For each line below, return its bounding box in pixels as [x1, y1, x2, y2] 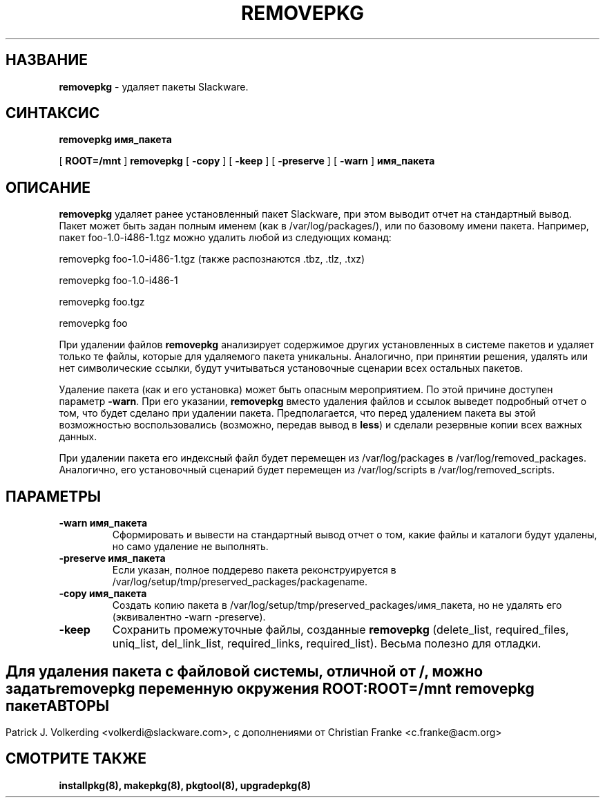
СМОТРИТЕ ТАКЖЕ [6, 750, 147, 768]
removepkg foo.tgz [59, 296, 145, 308]
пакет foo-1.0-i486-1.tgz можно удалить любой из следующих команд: [59, 232, 392, 244]
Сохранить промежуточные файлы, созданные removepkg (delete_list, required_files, [112, 623, 569, 637]
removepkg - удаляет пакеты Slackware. [59, 80, 249, 93]
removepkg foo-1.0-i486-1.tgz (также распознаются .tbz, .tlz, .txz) [59, 253, 365, 265]
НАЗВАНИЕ [6, 51, 88, 69]
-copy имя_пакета [59, 587, 147, 600]
